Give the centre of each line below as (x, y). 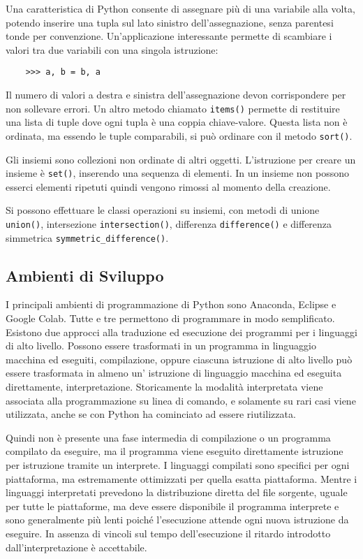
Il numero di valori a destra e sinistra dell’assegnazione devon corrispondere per (176, 95)
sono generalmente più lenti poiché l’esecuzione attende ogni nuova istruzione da (177, 520)
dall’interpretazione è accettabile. (76, 547)
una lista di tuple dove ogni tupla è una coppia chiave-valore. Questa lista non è (177, 122)
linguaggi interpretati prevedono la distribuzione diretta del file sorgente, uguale (177, 492)
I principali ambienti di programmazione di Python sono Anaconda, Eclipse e (171, 304)
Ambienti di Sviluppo (85, 275)
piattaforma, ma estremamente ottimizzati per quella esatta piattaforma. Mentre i (181, 478)
